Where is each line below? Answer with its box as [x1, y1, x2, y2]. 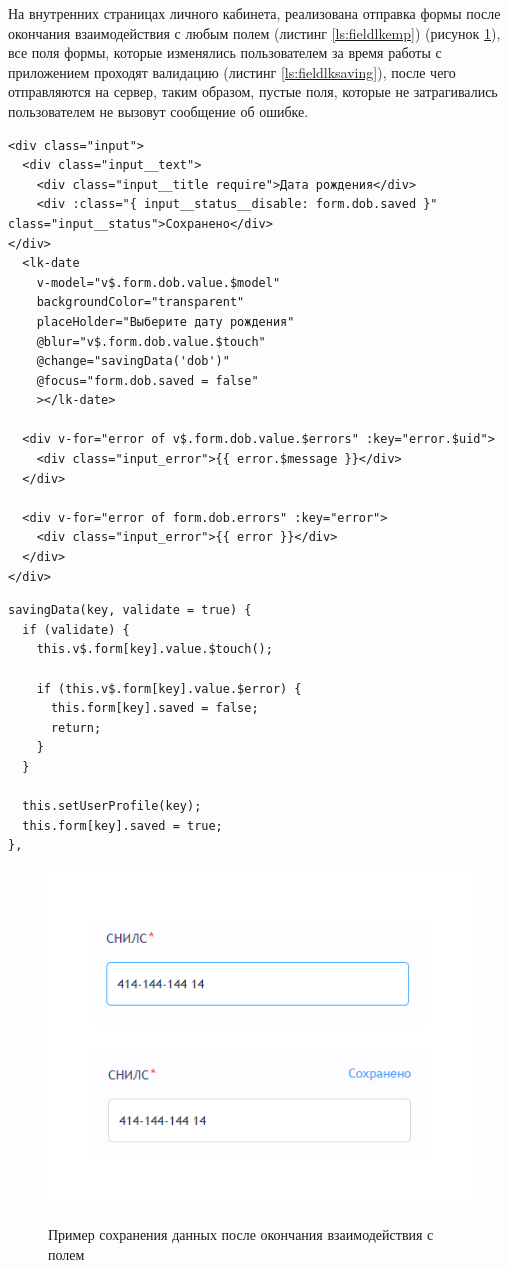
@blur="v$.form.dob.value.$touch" [36, 334, 266, 349]
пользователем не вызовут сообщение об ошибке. [8, 100, 309, 121]
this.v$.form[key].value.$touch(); [36, 642, 273, 657]
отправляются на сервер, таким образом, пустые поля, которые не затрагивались [8, 81, 498, 102]
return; [50, 720, 102, 735]
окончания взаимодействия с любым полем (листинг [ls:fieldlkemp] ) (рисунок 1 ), [8, 22, 501, 43]
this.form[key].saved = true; [22, 818, 223, 833]
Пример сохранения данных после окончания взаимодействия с [48, 1223, 434, 1244]
